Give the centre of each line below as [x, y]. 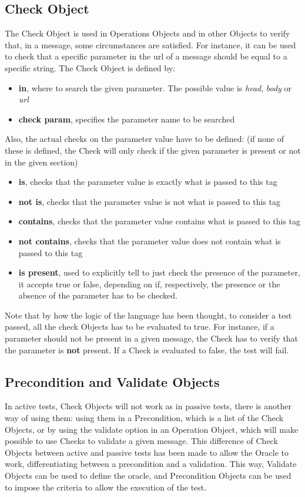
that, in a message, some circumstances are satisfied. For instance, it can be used [150, 44]
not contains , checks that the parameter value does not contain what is [150, 241]
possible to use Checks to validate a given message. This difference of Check [141, 441]
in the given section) [41, 162]
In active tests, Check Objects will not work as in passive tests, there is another [148, 406]
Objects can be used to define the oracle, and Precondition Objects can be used [148, 476]
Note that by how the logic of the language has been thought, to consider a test [148, 315]
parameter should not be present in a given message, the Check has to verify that [152, 338]
